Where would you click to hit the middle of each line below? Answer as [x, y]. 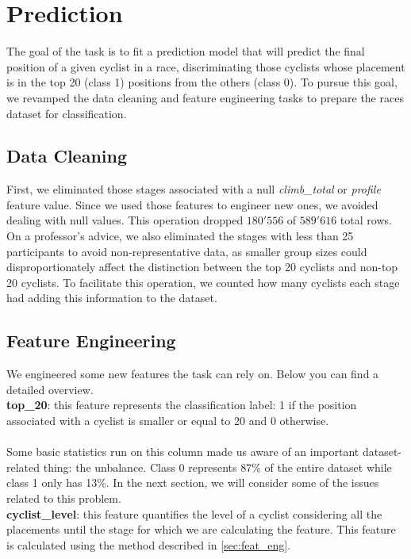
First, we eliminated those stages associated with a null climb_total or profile [194, 189]
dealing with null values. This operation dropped [125, 220]
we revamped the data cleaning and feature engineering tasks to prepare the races [205, 97]
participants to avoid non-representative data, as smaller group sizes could [187, 251]
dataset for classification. [67, 113]
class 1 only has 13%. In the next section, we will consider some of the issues [193, 482]
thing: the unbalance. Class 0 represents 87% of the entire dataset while [217, 467]
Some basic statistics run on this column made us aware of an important [183, 452]
